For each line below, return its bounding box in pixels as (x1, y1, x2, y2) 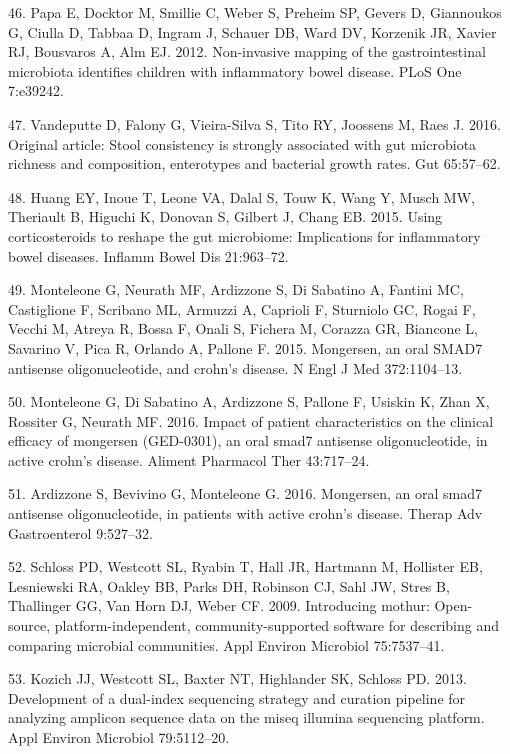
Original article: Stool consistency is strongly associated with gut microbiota (8, 133, 477, 154)
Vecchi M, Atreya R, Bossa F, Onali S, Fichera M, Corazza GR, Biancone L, (8, 318, 478, 339)
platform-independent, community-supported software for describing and (54, 615, 499, 636)
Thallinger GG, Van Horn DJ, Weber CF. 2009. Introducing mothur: (8, 595, 430, 616)
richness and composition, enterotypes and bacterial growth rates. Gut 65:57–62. (8, 153, 501, 174)
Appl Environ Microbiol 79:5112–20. (8, 727, 230, 747)
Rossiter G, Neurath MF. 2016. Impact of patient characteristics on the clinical (8, 410, 494, 431)
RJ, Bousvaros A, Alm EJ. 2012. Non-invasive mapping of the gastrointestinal (8, 41, 486, 62)
